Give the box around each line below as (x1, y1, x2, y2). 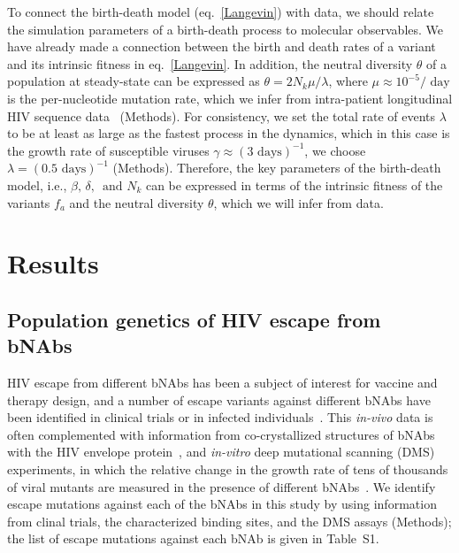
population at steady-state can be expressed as (7, 72, 260, 90)
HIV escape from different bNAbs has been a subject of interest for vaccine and (7, 373, 438, 392)
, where (328, 72, 368, 90)
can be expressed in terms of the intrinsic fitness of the (145, 175, 443, 194)
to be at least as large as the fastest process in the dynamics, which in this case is (7, 124, 450, 142)
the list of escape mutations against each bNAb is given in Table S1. (7, 529, 379, 548)
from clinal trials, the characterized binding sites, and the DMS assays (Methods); (7, 511, 452, 530)
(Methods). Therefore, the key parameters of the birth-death (112, 158, 441, 177)
